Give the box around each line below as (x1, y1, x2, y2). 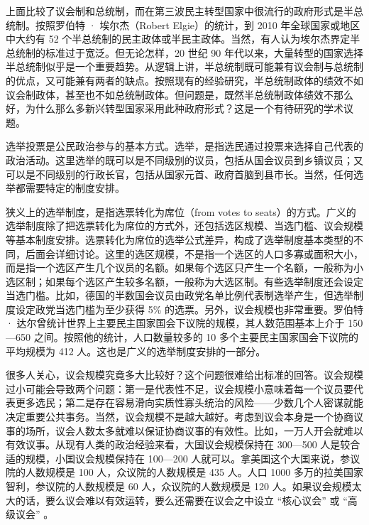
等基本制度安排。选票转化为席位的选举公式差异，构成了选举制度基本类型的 (6, 232, 353, 247)
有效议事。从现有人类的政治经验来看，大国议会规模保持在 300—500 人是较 (6, 437, 351, 452)
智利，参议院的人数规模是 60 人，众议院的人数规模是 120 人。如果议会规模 (6, 479, 352, 493)
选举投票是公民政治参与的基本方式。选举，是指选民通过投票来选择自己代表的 (6, 139, 363, 153)
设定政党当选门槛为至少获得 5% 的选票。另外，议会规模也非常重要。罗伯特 (15, 301, 363, 316)
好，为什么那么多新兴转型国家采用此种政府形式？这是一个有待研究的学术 (6, 101, 343, 116)
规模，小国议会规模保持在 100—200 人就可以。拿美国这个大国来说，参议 (25, 450, 360, 465)
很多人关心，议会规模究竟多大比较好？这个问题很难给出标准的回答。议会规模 (6, 367, 363, 382)
